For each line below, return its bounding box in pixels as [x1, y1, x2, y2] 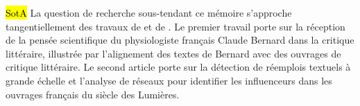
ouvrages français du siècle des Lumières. [6, 87, 180, 101]
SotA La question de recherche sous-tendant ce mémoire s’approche [6, 6, 292, 19]
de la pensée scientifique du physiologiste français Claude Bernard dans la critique [6, 33, 354, 47]
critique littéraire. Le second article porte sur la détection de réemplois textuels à [6, 60, 351, 74]
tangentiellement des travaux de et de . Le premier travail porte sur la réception [6, 19, 345, 33]
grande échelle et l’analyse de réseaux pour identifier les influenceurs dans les [6, 73, 332, 87]
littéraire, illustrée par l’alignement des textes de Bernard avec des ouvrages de [6, 46, 341, 60]
